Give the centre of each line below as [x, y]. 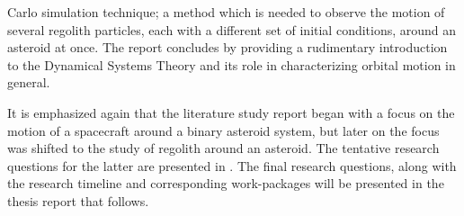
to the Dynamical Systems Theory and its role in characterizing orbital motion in [232, 64]
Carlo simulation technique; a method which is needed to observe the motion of [226, 12]
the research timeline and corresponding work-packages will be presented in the [226, 183]
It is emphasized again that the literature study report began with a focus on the [231, 112]
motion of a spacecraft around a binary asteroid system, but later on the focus [223, 130]
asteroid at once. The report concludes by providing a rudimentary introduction [228, 47]
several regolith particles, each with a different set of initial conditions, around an [232, 29]
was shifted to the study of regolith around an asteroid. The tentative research [223, 148]
